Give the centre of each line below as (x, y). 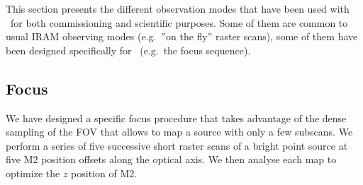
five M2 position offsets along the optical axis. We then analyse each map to (171, 159)
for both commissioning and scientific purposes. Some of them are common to (179, 22)
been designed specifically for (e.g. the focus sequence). (128, 50)
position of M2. (104, 173)
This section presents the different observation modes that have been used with (178, 8)
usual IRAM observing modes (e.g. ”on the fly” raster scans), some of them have (182, 36)
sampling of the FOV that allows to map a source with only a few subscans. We (179, 132)
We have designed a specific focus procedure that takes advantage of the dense (176, 118)
